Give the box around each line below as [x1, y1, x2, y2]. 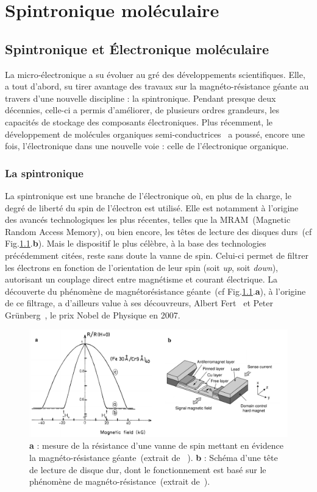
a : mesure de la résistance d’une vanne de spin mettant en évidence [29, 439, 283, 452]
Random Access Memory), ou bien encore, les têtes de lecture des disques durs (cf [5, 225, 312, 237]
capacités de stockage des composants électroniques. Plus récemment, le [5, 115, 272, 128]
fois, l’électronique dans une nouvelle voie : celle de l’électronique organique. [5, 139, 289, 152]
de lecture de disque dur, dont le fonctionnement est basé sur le [29, 463, 266, 476]
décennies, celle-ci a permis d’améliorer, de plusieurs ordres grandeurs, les [5, 104, 279, 116]
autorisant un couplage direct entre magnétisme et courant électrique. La [5, 273, 277, 286]
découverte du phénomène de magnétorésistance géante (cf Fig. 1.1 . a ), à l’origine [5, 284, 306, 297]
